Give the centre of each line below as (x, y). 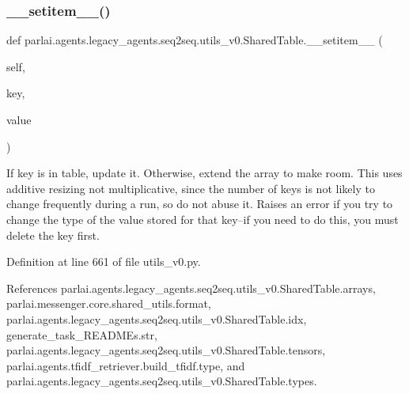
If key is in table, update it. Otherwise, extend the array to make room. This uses (204, 173)
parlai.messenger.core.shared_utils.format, (109, 303)
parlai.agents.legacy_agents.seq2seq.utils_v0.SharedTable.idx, (157, 318)
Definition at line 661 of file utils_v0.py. (104, 261)
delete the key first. (53, 235)
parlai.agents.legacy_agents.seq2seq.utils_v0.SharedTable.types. (162, 381)
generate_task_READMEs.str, (82, 334)
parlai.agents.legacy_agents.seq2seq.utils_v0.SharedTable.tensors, (166, 350)
